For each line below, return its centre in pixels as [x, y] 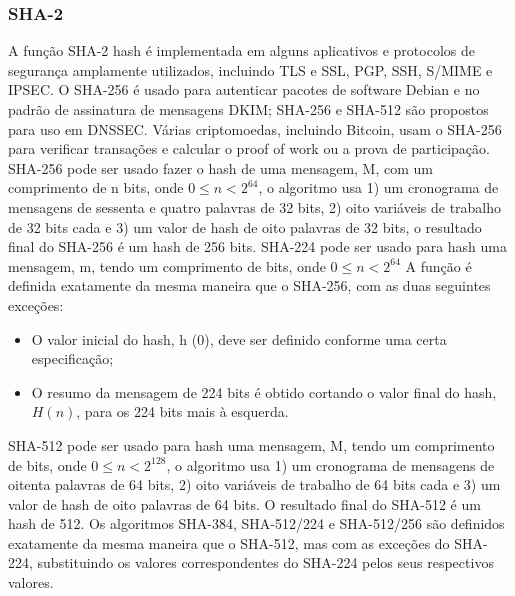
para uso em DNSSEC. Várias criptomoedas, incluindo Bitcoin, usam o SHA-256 [255, 128]
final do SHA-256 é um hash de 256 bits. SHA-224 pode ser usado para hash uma [258, 246]
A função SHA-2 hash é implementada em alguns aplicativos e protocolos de [241, 50]
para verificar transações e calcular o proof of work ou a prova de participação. [249, 148]
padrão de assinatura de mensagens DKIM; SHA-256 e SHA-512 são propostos [248, 109]
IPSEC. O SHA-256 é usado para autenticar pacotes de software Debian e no [244, 89]
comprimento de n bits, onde [96, 187]
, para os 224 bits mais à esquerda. [182, 411]
